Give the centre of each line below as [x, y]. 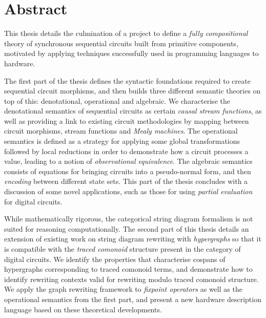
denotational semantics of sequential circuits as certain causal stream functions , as [133, 111]
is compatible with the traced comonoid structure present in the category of [122, 249]
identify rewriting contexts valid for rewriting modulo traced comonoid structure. [131, 279]
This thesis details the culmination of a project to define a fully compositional [126, 33]
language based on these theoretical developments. [83, 309]
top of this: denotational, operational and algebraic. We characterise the [117, 100]
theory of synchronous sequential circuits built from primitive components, [121, 43]
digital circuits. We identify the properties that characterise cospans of [115, 259]
